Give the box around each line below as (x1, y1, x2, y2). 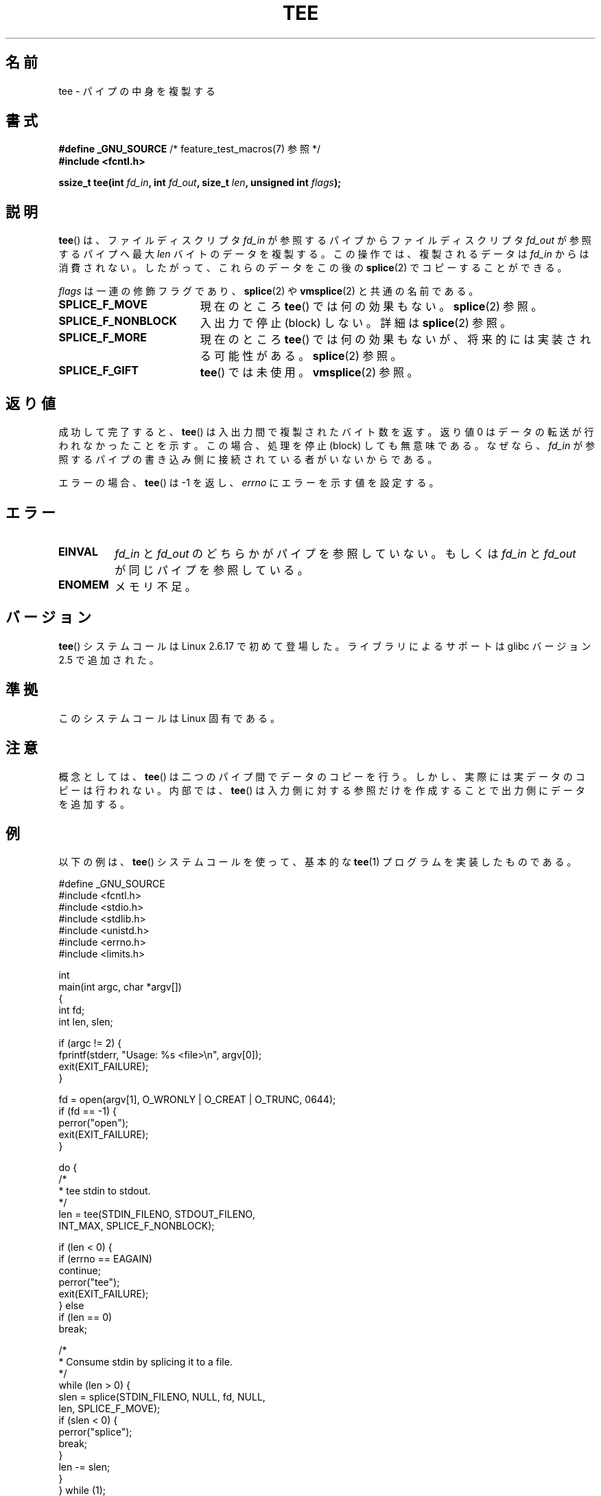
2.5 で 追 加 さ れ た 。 (58, 653, 159, 666)
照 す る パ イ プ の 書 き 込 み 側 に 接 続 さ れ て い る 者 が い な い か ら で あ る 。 (58, 453, 438, 466)
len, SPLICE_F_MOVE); (58, 1403, 161, 1415)
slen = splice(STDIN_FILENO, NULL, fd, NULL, (58, 1391, 266, 1403)
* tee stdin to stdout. (58, 1185, 151, 1197)
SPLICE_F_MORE (58, 330, 147, 345)
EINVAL (58, 544, 98, 558)
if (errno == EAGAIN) (58, 1253, 152, 1265)
